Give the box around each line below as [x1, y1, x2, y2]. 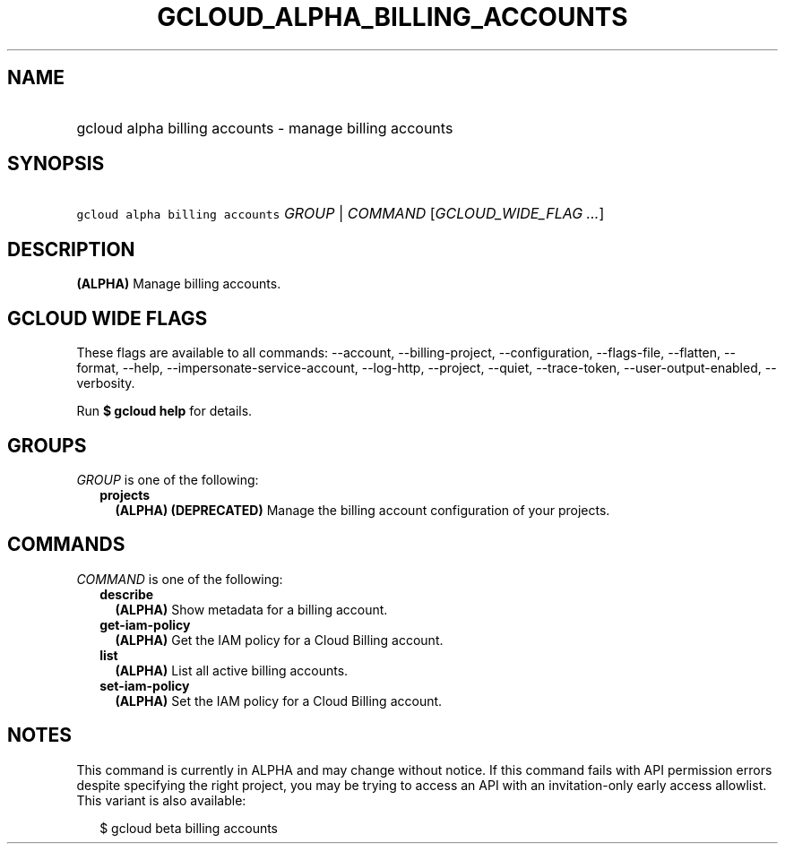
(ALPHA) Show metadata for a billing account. [115, 601, 388, 617]
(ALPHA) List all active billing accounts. [115, 662, 349, 678]
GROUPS [7, 434, 87, 457]
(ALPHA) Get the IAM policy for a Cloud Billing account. [115, 632, 444, 648]
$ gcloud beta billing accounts [99, 820, 279, 836]
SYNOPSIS [7, 152, 105, 176]
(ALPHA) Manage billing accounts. [76, 276, 281, 292]
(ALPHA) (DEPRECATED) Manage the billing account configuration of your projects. [115, 502, 610, 518]
